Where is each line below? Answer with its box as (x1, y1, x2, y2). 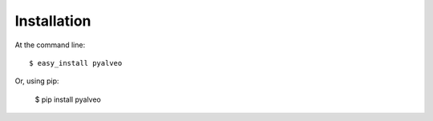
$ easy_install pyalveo (29, 58, 123, 67)
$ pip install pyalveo (34, 95, 102, 104)
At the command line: (14, 40, 86, 50)
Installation (14, 12, 91, 30)
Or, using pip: (14, 76, 59, 86)
